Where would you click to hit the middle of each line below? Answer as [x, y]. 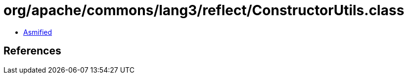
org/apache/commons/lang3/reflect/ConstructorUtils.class [204, 10]
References [32, 51]
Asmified [38, 32]
